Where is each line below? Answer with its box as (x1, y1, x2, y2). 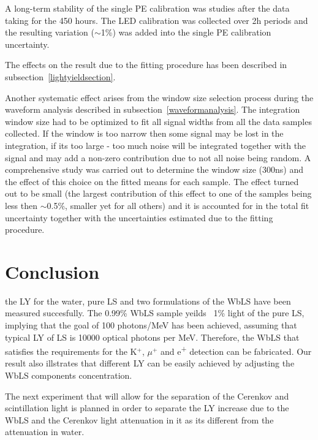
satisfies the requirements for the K (5, 344, 137, 357)
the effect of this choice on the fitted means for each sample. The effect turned (5, 175, 299, 188)
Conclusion (5, 259, 100, 284)
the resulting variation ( (5, 26, 95, 39)
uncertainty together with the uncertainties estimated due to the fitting (5, 211, 273, 224)
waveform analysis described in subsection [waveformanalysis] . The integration (5, 103, 300, 116)
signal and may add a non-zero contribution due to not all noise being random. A (5, 151, 311, 164)
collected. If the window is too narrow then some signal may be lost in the (5, 127, 284, 140)
